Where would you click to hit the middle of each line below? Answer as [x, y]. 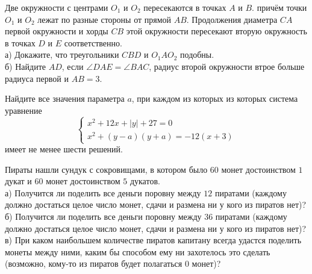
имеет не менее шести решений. [64, 149]
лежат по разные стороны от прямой [105, 19]
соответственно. [93, 42]
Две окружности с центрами [57, 7]
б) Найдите [25, 66]
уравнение [23, 110]
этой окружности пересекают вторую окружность [217, 31]
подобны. [197, 54]
